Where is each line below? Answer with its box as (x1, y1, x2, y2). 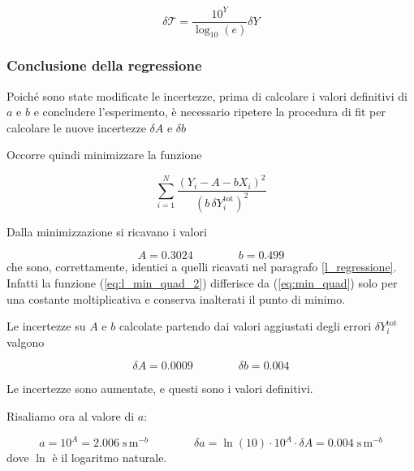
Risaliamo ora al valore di (6, 408, 135, 425)
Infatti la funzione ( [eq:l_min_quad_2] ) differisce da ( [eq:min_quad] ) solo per (6, 274, 398, 292)
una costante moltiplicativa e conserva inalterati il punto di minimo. (6, 290, 346, 307)
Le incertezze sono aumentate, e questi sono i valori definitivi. (6, 380, 313, 397)
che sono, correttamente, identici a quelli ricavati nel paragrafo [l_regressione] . (6, 258, 397, 275)
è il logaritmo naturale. (52, 449, 167, 466)
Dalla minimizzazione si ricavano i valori (6, 223, 207, 240)
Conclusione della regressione (6, 55, 202, 76)
